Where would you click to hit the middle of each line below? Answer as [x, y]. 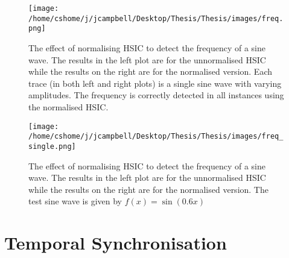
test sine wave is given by [75, 201]
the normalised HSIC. [68, 106]
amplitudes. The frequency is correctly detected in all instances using [156, 95]
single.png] [52, 146]
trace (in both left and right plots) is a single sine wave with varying [155, 83]
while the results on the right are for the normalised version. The [148, 189]
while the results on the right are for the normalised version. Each [151, 71]
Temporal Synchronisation [116, 243]
